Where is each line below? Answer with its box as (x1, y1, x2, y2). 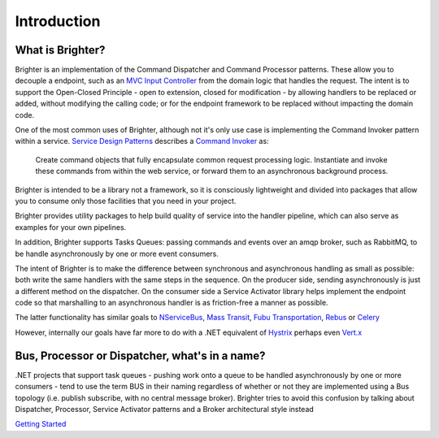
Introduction (15, 12, 101, 30)
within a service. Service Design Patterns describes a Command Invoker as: (15, 137, 269, 146)
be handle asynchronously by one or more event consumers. (15, 249, 219, 258)
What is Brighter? (15, 43, 106, 57)
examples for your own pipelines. (15, 222, 127, 232)
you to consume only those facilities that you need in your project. (15, 196, 237, 206)
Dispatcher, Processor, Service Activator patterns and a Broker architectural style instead (15, 404, 315, 414)
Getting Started (15, 419, 67, 429)
